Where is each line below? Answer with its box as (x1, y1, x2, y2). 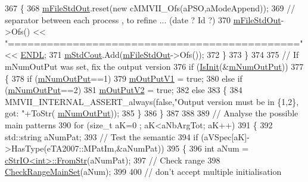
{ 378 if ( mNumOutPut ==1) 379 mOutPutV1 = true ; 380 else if (5, 72, 242, 84)
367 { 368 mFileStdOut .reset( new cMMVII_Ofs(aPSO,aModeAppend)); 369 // (5, 2, 295, 14)
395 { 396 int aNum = (167, 142, 249, 155)
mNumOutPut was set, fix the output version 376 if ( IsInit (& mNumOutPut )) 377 (5, 60, 304, 72)
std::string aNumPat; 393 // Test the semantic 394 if (5, 130, 198, 143)
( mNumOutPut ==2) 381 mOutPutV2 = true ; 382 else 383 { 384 (5, 84, 242, 96)
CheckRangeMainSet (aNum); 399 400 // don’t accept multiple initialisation (5, 165, 282, 178)
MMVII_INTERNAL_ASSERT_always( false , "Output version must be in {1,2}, (5, 95, 299, 107)
